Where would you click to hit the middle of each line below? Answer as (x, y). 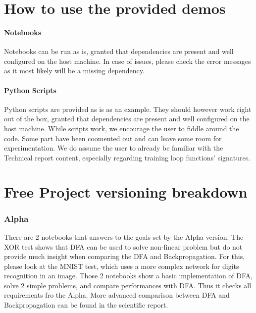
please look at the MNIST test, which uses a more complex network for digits (122, 266)
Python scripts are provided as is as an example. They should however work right (128, 109)
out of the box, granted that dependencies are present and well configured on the (127, 119)
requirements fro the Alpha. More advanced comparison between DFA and (117, 295)
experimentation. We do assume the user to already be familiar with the (114, 148)
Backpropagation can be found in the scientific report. (86, 305)
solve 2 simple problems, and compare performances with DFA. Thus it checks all (128, 285)
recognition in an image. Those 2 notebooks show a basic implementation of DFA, (128, 276)
